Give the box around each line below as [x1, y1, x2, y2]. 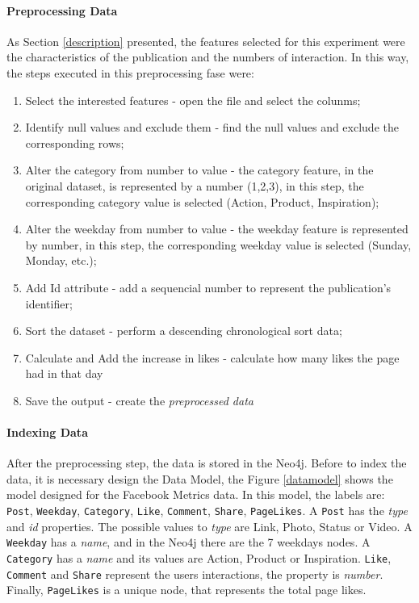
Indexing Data [6, 424, 88, 441]
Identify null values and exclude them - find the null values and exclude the [25, 119, 399, 136]
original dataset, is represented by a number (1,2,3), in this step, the [25, 177, 364, 194]
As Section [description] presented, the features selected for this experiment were [6, 32, 405, 49]
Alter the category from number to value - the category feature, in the [25, 161, 374, 178]
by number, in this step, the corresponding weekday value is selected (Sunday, [25, 236, 412, 253]
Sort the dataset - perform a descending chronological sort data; [25, 322, 342, 339]
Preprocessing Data [6, 2, 118, 19]
